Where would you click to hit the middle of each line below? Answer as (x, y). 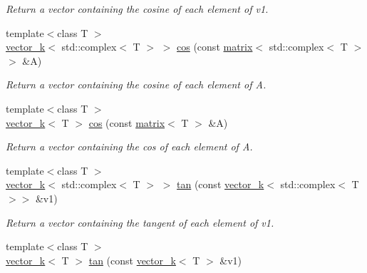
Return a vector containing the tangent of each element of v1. (140, 222)
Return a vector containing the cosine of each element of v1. (137, 9)
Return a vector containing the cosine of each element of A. (136, 84)
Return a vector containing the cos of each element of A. (129, 146)
